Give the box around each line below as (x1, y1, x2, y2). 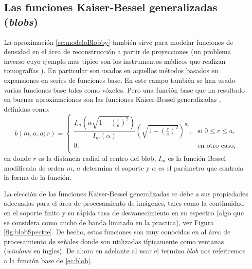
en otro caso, (198, 142, 236, 149)
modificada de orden (4, 162, 65, 173)
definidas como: (4, 103, 50, 114)
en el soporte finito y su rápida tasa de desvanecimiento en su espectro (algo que (4, 207, 244, 217)
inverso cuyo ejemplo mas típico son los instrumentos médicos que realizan (4, 56, 226, 66)
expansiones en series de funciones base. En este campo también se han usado (4, 75, 235, 85)
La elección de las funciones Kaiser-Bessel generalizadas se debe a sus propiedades (4, 188, 248, 198)
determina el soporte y (82, 162, 150, 173)
